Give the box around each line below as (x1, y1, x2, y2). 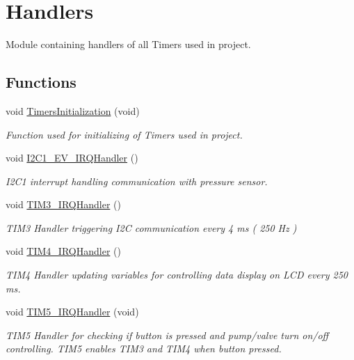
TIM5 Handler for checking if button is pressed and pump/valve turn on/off (6, 327, 329, 342)
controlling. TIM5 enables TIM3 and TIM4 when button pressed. (6, 341, 282, 356)
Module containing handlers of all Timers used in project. (6, 37, 251, 52)
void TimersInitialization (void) (6, 103, 140, 118)
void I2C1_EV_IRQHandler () (6, 150, 138, 165)
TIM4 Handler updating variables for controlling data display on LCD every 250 (6, 267, 348, 282)
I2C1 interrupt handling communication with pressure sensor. (6, 173, 268, 188)
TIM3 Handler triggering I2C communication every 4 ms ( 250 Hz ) (6, 220, 297, 235)
